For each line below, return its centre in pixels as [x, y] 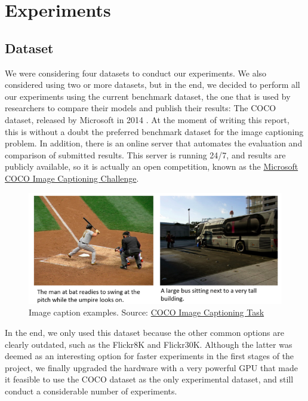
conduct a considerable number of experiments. [91, 391]
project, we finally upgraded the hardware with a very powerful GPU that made [151, 367]
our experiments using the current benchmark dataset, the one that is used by [148, 96]
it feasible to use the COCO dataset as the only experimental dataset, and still [149, 379]
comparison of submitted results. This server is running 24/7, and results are [145, 154]
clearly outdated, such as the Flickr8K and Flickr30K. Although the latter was [149, 344]
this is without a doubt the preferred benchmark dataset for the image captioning [154, 131]
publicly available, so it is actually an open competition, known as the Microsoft [152, 166]
